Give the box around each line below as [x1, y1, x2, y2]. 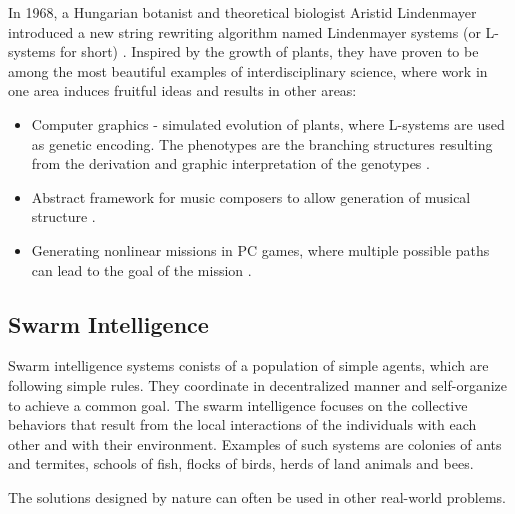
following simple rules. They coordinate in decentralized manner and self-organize [8, 374, 507, 395]
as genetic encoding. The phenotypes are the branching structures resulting [31, 133, 493, 154]
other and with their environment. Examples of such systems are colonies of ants [8, 433, 502, 454]
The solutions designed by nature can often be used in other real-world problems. [8, 486, 506, 507]
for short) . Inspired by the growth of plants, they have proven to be [59, 41, 479, 62]
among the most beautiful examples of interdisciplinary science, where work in [8, 60, 488, 81]
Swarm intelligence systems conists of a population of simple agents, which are [8, 355, 489, 376]
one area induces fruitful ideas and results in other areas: [8, 80, 357, 101]
